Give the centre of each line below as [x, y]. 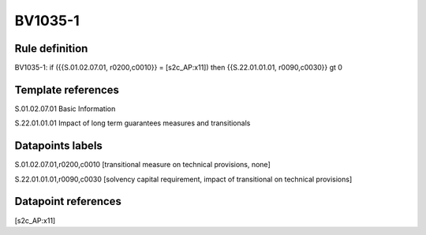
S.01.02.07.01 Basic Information [65, 108]
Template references [67, 90]
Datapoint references [68, 201]
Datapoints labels [58, 146]
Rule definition [51, 48]
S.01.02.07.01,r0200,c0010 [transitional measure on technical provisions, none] [143, 165]
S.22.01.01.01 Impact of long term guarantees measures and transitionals [133, 123]
